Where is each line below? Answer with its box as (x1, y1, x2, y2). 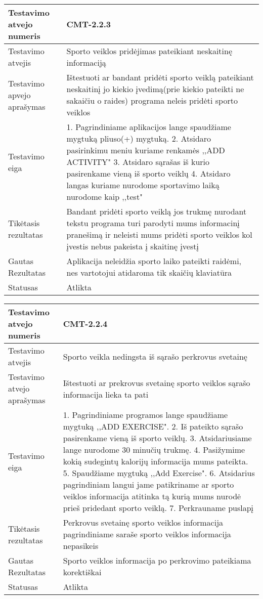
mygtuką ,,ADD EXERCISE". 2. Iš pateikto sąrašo (63, 420, 243, 432)
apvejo (8, 89, 31, 101)
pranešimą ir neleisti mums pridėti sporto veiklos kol (66, 229, 252, 240)
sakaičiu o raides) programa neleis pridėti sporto (66, 95, 238, 106)
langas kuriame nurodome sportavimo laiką (66, 179, 220, 191)
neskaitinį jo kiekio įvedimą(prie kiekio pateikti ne (66, 83, 244, 95)
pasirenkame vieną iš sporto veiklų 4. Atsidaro (66, 167, 231, 179)
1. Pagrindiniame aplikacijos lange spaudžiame (66, 121, 231, 133)
